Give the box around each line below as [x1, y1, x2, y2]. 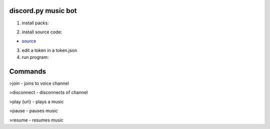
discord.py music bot [9, 6, 77, 15]
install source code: [21, 29, 62, 35]
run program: [21, 54, 49, 60]
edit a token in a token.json [21, 47, 77, 53]
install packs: [21, 20, 49, 26]
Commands [9, 67, 46, 76]
